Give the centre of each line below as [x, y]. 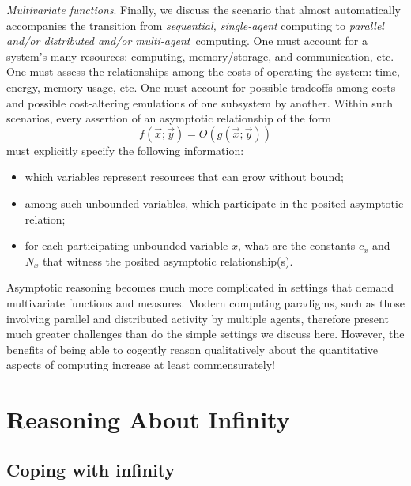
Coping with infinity [91, 469]
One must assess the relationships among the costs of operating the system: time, [203, 72]
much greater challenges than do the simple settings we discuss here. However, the [205, 334]
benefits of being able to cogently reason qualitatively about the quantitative [192, 349]
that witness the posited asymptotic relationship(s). [168, 260]
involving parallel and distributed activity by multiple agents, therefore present [198, 318]
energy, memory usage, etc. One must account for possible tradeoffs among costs [201, 87]
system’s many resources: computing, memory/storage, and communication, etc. [200, 56]
